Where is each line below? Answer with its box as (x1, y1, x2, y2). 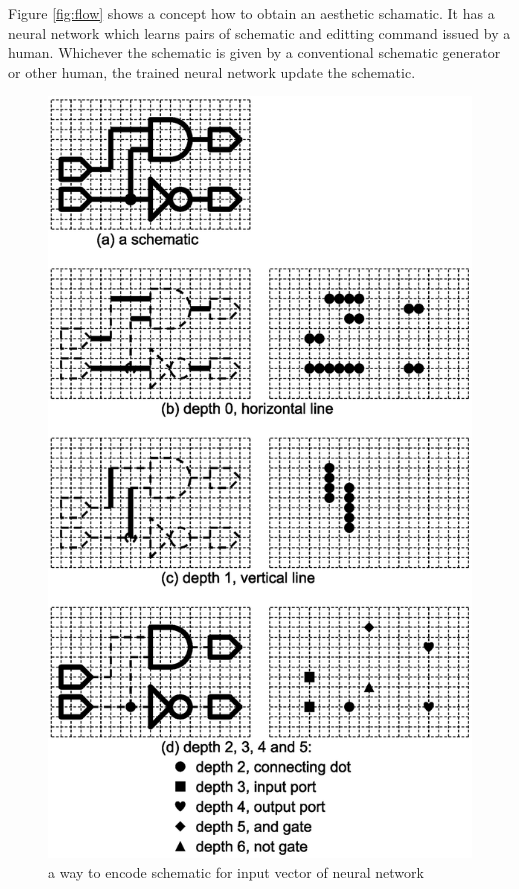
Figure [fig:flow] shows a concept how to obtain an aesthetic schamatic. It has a (8, 3, 495, 23)
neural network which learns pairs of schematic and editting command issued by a (8, 22, 511, 43)
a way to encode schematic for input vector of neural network (48, 861, 424, 882)
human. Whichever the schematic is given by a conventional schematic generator (8, 42, 501, 63)
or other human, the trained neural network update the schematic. (8, 61, 416, 82)
